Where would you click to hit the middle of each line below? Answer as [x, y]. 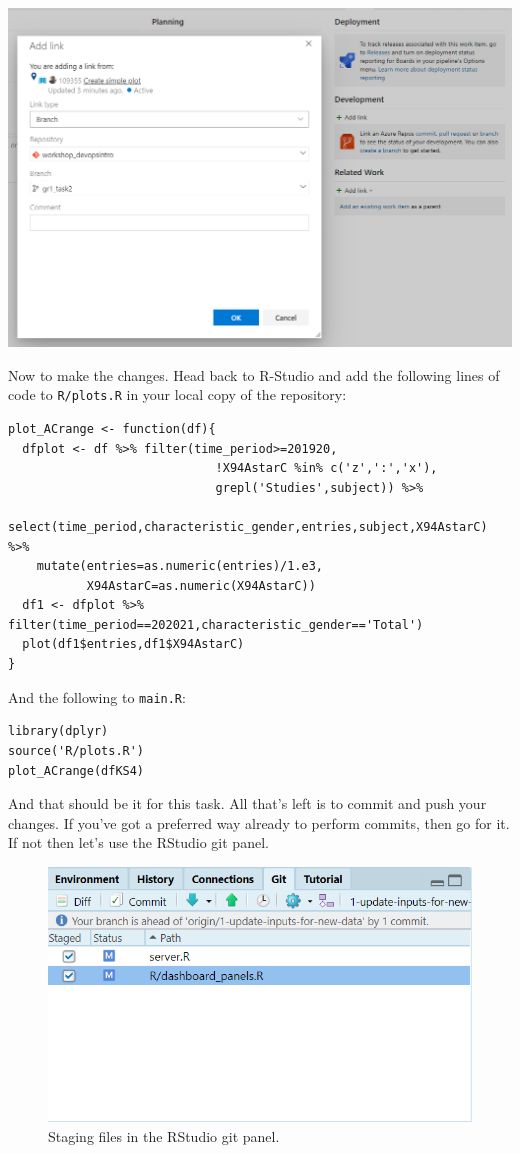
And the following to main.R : [97, 696]
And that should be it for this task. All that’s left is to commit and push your [247, 803]
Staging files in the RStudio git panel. [164, 1135]
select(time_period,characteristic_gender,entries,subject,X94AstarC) [248, 526]
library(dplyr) [58, 731]
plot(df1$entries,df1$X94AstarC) [133, 644]
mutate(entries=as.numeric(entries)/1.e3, [179, 566]
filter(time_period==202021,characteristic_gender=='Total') [216, 624]
